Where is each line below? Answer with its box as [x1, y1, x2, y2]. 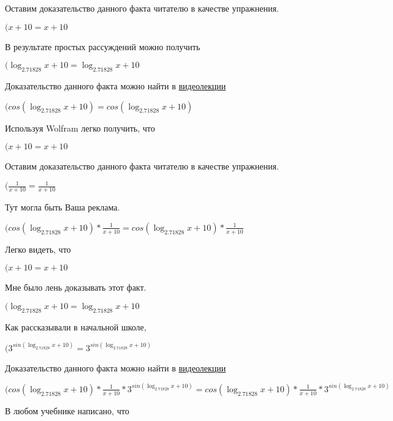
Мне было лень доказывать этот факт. [5, 281, 147, 294]
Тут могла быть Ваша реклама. [5, 201, 120, 214]
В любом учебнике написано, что [5, 404, 129, 417]
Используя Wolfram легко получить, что [5, 121, 155, 134]
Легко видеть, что [5, 242, 71, 255]
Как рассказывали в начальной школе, [5, 320, 147, 333]
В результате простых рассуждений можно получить [5, 40, 200, 53]
